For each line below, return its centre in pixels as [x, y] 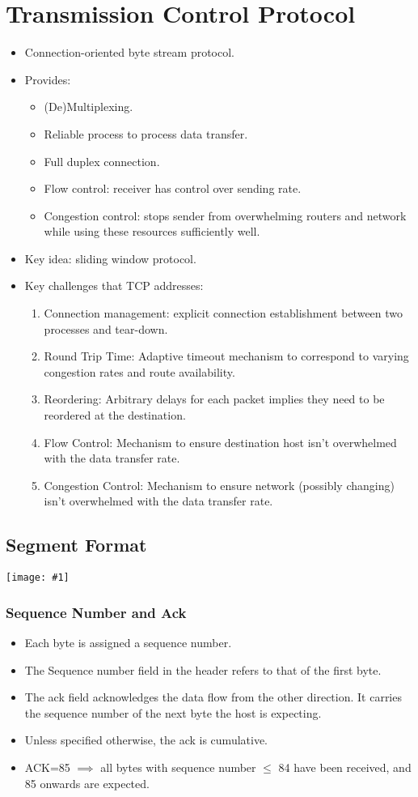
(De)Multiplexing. [89, 107]
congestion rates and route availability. [139, 371]
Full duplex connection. [102, 161]
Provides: [48, 79]
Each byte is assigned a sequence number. [128, 643]
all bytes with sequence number [178, 767]
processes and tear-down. [106, 328]
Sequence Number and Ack [96, 612]
